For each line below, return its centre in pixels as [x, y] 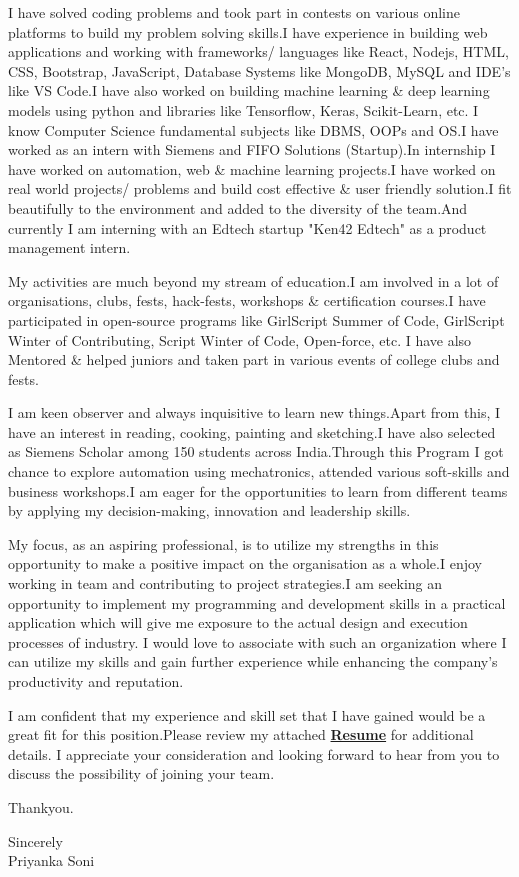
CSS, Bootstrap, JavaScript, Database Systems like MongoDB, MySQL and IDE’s [259, 70]
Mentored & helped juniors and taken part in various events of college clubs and [254, 359]
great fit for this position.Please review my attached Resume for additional [241, 734]
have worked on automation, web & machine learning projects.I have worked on [252, 168]
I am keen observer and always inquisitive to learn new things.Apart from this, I [254, 412]
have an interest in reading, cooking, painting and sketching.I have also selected [252, 431]
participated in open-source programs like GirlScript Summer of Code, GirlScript [256, 319]
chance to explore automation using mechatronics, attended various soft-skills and [259, 471]
